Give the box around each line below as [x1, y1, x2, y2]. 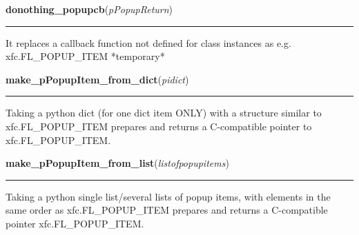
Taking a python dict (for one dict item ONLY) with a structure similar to [6, 105, 322, 120]
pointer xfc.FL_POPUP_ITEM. [6, 216, 144, 230]
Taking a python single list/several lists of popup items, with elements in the [6, 189, 331, 203]
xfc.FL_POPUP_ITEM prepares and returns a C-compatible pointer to [6, 119, 312, 133]
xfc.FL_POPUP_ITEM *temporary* [6, 49, 165, 63]
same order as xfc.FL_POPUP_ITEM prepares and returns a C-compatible [6, 203, 328, 217]
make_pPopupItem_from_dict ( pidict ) [6, 72, 189, 86]
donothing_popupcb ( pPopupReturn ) [6, 2, 173, 16]
